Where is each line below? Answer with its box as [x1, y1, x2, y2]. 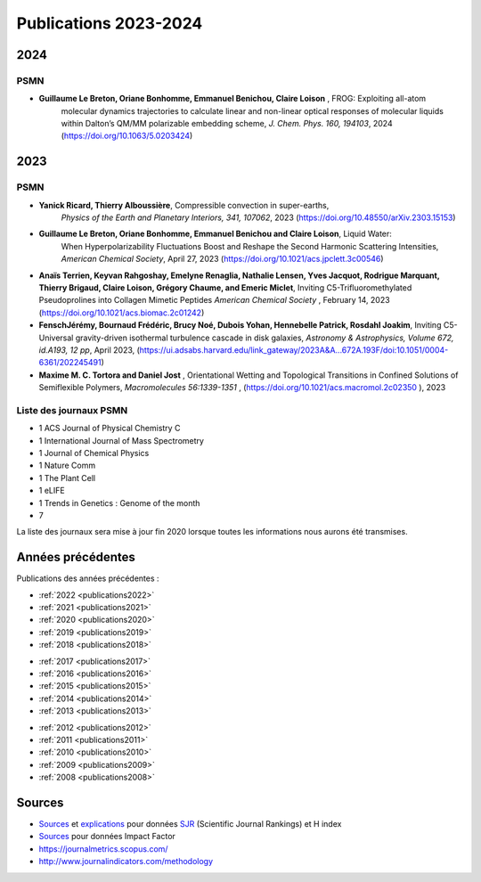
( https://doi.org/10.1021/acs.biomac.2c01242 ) [38, 307, 205, 318]
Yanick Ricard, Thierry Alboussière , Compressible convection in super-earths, [38, 200, 330, 210]
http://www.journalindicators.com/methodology [38, 856, 214, 867]
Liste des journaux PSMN [16, 404, 128, 416]
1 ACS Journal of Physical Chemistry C [38, 423, 181, 434]
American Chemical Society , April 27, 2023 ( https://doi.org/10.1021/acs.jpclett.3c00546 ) [61, 254, 384, 265]
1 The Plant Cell [38, 472, 96, 483]
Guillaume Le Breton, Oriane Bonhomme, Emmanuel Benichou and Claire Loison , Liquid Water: [38, 228, 392, 240]
